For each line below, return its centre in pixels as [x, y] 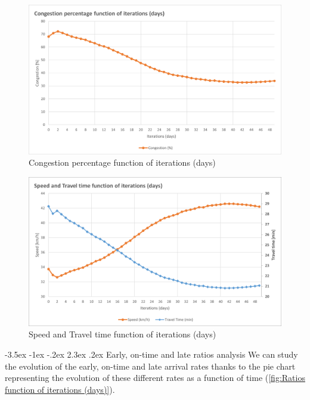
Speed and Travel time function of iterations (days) [123, 334]
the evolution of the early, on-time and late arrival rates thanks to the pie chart [150, 366]
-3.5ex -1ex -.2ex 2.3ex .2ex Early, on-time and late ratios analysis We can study [151, 354]
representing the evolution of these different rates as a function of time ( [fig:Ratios [155, 378]
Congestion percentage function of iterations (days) [122, 162]
